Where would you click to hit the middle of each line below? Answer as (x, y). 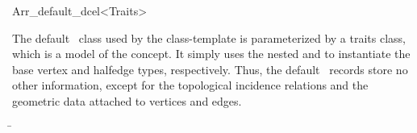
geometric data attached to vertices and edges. (127, 100)
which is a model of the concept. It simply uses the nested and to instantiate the (211, 54)
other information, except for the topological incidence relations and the (190, 85)
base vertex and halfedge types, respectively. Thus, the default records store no (210, 69)
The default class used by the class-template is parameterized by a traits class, (209, 37)
